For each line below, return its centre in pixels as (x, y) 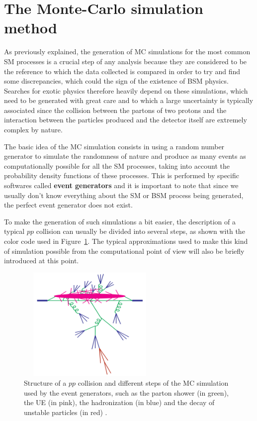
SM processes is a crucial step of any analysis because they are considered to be (126, 61)
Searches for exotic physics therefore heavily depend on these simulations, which (126, 90)
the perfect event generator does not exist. (68, 205)
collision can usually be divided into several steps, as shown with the (140, 231)
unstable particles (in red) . (66, 412)
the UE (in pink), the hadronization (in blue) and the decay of (119, 402)
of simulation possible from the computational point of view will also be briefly (124, 251)
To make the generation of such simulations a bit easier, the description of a (120, 221)
